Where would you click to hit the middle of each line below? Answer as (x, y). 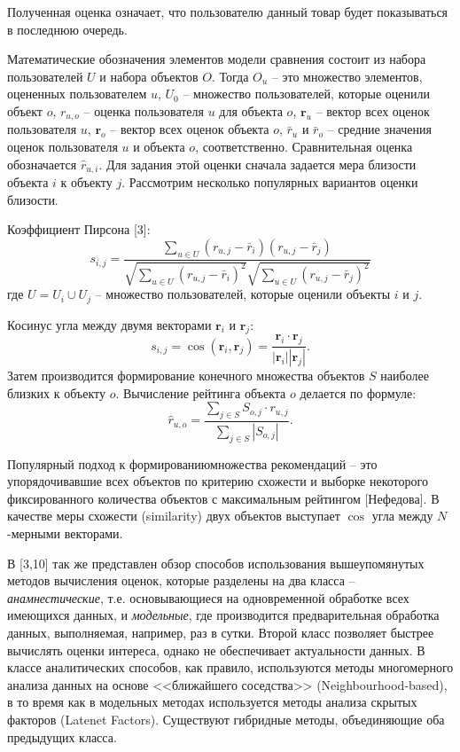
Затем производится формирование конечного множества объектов (186, 375)
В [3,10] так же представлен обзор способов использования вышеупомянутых (216, 563)
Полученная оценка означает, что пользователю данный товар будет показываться (228, 12)
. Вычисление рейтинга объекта (201, 392)
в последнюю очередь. (67, 29)
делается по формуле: (358, 392)
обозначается (42, 164)
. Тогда (230, 76)
